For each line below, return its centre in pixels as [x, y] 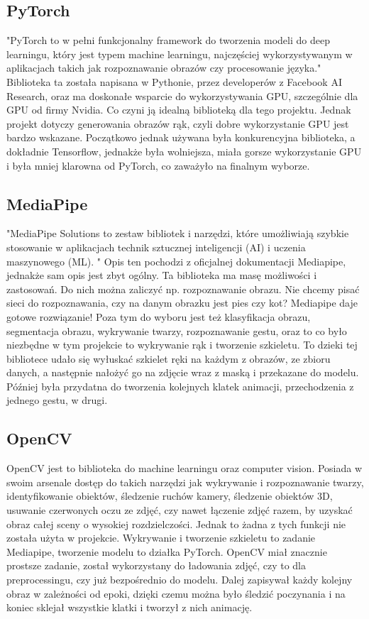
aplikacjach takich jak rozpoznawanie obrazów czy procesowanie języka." [164, 68]
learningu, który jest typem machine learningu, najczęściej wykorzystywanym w [180, 54]
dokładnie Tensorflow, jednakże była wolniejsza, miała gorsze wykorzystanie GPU [184, 151]
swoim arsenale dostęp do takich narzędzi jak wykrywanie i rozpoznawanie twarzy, [185, 482]
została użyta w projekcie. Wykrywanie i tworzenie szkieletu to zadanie [161, 538]
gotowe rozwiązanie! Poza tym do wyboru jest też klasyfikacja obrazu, [159, 316]
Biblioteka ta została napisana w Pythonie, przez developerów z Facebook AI [174, 81]
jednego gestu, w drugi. [57, 400]
